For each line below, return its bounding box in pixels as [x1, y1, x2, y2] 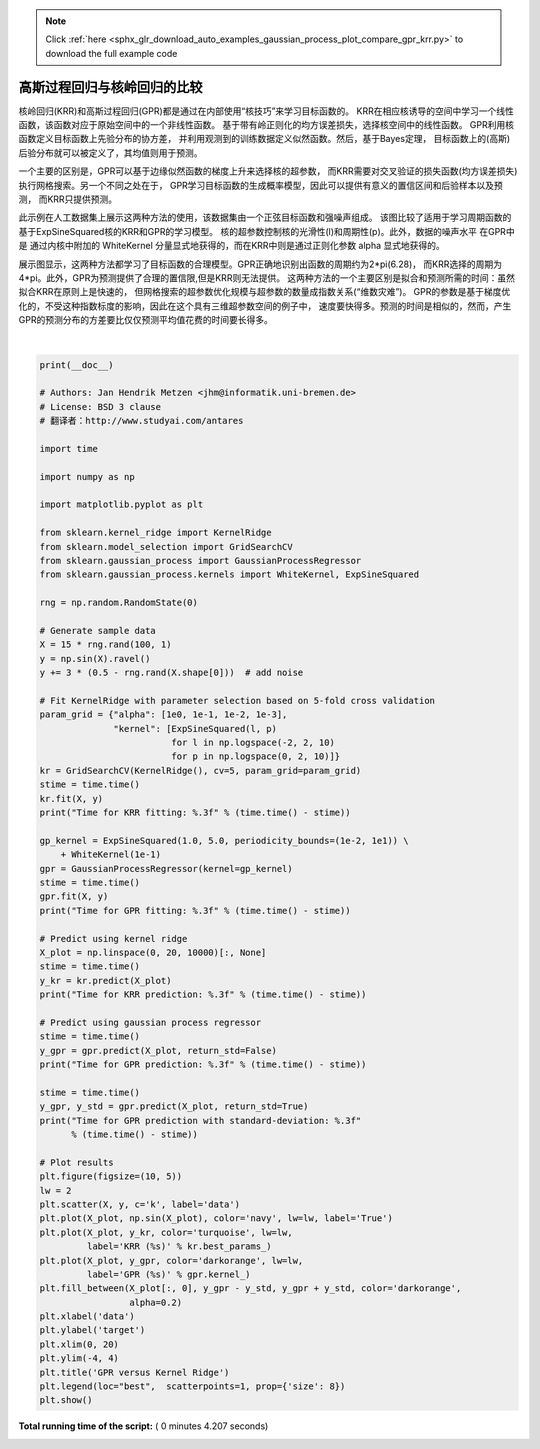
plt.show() [39, 1395, 93, 1406]
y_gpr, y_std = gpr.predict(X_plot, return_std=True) [39, 1101, 309, 1112]
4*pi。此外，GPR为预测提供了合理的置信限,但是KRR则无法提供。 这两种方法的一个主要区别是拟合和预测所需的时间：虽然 [18, 271, 515, 284]
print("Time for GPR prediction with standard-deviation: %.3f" [39, 1115, 362, 1126]
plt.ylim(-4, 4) [39, 1353, 120, 1364]
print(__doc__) [39, 359, 114, 370]
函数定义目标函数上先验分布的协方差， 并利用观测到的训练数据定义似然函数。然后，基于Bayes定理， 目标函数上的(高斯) [18, 133, 511, 145]
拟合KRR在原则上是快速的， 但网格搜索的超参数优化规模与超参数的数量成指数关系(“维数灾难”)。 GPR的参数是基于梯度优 [18, 286, 511, 298]
